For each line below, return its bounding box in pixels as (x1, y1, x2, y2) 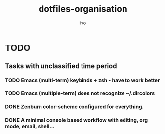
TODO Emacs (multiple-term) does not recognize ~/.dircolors (5, 90, 155, 97)
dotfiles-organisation (39, 3, 127, 15)
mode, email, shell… (5, 123, 55, 130)
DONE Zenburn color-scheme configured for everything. (5, 103, 144, 110)
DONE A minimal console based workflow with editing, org (5, 117, 148, 124)
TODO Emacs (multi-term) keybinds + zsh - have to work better (5, 77, 160, 84)
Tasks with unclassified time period (5, 62, 117, 70)
